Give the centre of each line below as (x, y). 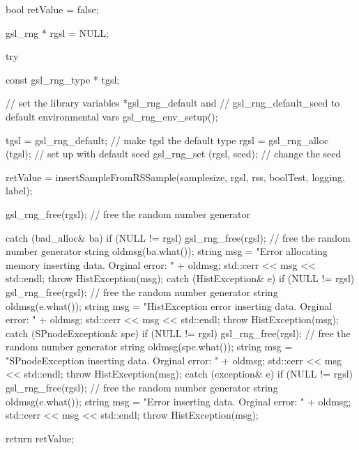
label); (19, 191)
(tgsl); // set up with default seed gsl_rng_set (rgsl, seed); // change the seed (174, 154)
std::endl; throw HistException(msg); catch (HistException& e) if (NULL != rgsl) (180, 278)
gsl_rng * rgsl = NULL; (58, 32)
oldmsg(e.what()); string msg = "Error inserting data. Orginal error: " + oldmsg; (178, 401)
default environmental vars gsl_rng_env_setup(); (112, 116)
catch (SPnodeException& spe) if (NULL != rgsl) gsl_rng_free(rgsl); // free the (178, 333)
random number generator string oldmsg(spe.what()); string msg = (149, 347)
